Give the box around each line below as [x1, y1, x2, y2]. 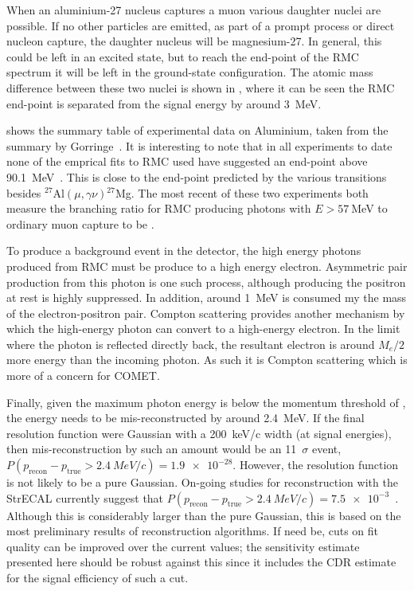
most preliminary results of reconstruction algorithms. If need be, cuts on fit [6, 523, 378, 539]
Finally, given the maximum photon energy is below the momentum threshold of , [6, 393, 406, 410]
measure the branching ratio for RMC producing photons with [6, 200, 311, 217]
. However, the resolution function [232, 456, 399, 473]
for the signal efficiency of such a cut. [6, 569, 189, 585]
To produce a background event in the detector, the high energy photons [6, 242, 361, 259]
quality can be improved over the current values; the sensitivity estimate [6, 538, 360, 554]
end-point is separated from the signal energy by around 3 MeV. [6, 95, 322, 112]
